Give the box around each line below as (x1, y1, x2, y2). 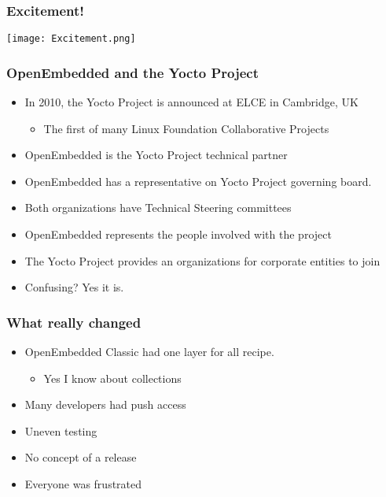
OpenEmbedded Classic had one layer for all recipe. (24, 343, 274, 360)
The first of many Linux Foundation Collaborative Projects (43, 120, 329, 136)
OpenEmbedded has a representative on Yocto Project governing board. (24, 172, 372, 189)
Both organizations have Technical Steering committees (24, 199, 292, 216)
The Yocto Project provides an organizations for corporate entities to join (24, 252, 380, 269)
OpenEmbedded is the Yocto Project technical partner (24, 147, 288, 163)
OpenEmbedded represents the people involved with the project (24, 226, 332, 243)
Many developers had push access (24, 396, 186, 413)
